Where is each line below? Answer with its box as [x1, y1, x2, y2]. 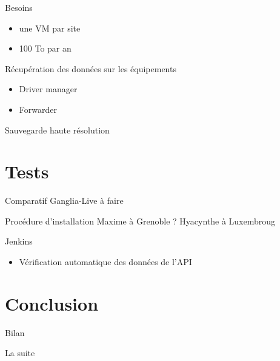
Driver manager [19, 83, 78, 95]
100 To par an [19, 42, 72, 55]
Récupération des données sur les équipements [5, 62, 176, 75]
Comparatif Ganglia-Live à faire [5, 194, 124, 207]
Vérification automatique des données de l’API [19, 255, 192, 268]
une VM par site [19, 21, 81, 34]
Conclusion [5, 291, 99, 315]
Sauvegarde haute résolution [5, 123, 110, 136]
